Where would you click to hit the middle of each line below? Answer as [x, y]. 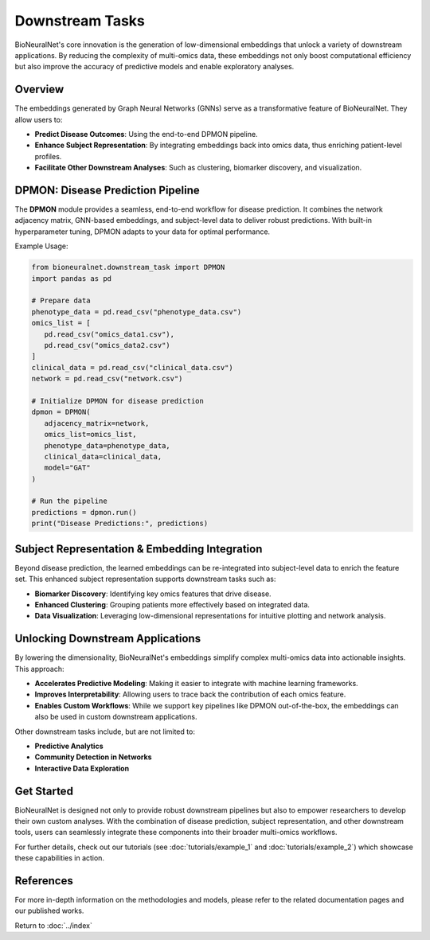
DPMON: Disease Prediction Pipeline [107, 190]
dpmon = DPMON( [61, 412]
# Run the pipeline [69, 501]
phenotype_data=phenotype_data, [107, 445]
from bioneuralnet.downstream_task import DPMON [128, 267]
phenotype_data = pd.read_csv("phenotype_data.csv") [137, 312]
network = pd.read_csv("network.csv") [107, 379]
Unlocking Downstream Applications [108, 639]
